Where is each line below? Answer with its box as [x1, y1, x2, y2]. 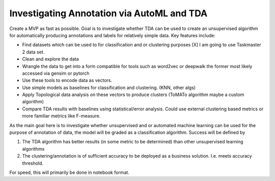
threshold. [22, 160, 44, 166]
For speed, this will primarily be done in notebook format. [9, 169, 130, 175]
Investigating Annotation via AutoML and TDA [9, 8, 208, 19]
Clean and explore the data [22, 56, 79, 62]
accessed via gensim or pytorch [22, 70, 90, 76]
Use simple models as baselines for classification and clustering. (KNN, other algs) [22, 84, 196, 90]
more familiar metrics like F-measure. [22, 113, 101, 119]
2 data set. [22, 49, 45, 55]
